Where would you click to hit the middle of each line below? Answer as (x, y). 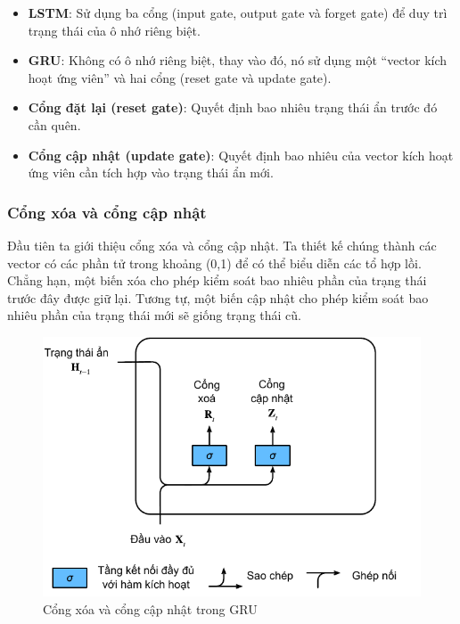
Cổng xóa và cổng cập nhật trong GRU (150, 608)
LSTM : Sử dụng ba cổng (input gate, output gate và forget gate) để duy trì (238, 12)
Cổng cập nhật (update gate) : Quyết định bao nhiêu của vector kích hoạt (241, 155)
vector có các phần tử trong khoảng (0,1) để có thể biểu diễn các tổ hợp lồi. (214, 263)
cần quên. (54, 124)
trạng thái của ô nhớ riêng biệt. (114, 30)
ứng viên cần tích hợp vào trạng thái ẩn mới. (151, 172)
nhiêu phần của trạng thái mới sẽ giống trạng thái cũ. (154, 315)
